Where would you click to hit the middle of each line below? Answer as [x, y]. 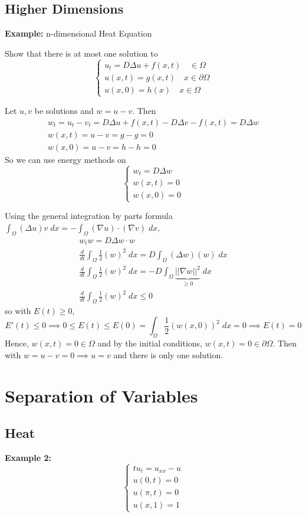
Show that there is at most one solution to [81, 53]
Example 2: [28, 457]
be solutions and [64, 110]
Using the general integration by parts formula [89, 216]
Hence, [17, 343]
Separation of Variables [101, 395]
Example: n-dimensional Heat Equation [78, 33]
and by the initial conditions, [150, 343]
